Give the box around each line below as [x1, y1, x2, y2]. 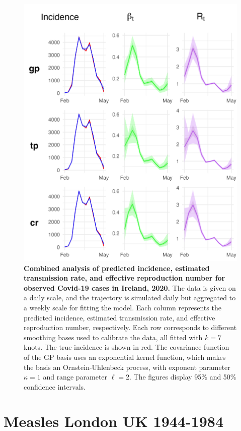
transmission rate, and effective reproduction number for [24, 273, 225, 283]
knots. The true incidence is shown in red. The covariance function [24, 342, 229, 352]
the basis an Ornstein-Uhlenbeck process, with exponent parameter [24, 361, 230, 372]
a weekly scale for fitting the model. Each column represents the [24, 302, 221, 312]
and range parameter [43, 371, 108, 382]
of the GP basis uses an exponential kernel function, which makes [24, 351, 226, 362]
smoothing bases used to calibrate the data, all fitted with [24, 332, 203, 342]
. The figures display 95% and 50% [129, 371, 236, 382]
